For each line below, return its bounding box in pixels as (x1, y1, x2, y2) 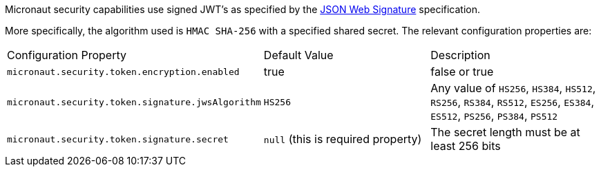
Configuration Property (7, 48, 126, 62)
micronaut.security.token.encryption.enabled (7, 66, 240, 77)
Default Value (263, 48, 334, 62)
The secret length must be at (430, 125, 580, 139)
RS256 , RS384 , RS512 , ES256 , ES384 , (430, 95, 595, 109)
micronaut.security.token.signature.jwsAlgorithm (7, 96, 261, 107)
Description (430, 48, 490, 62)
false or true (430, 65, 494, 78)
